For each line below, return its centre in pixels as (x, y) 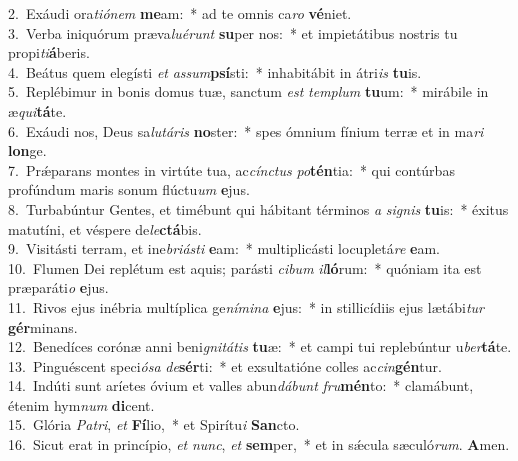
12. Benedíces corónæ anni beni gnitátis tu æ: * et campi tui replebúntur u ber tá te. (260, 346)
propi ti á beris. (49, 52)
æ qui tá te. (37, 110)
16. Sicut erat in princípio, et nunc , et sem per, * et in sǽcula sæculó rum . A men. (259, 444)
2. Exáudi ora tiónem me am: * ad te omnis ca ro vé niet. (180, 13)
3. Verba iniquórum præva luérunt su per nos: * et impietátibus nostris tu (233, 32)
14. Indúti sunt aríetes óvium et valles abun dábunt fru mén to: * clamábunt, (241, 385)
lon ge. (27, 150)
